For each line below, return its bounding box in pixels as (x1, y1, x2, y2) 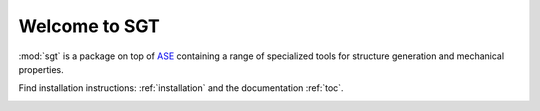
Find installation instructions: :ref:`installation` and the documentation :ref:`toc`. (18, 82, 344, 94)
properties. (18, 63, 64, 75)
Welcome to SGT (18, 15, 160, 37)
